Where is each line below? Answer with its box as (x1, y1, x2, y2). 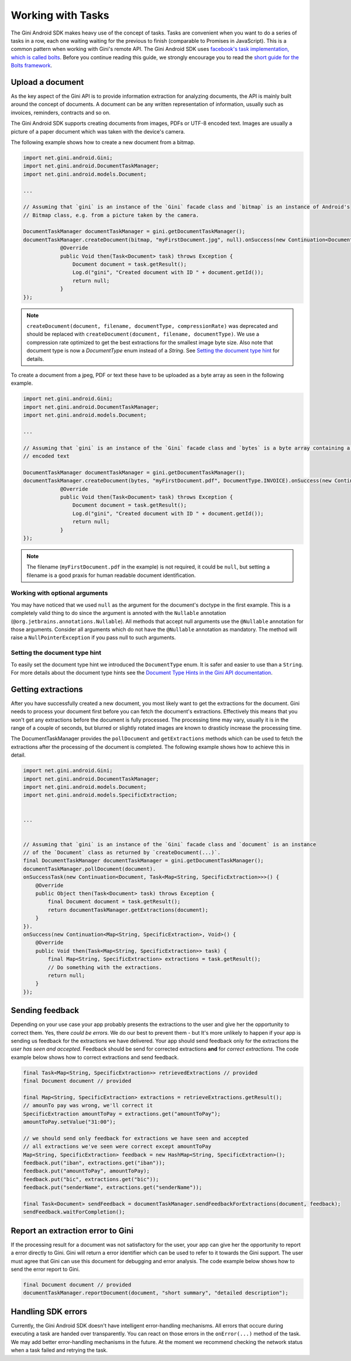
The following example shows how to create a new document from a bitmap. (11, 138, 195, 146)
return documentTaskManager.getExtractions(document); (47, 907, 209, 913)
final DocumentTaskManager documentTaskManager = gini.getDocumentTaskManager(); (23, 857, 264, 864)
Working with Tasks (11, 9, 109, 22)
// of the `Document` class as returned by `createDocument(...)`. (23, 849, 221, 856)
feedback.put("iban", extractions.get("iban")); (23, 1160, 166, 1167)
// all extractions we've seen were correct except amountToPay (23, 1143, 212, 1150)
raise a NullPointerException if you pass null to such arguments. (11, 634, 176, 641)
